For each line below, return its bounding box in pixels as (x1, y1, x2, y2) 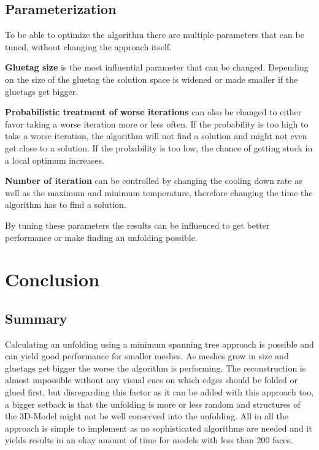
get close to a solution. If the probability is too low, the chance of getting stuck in (5, 141, 313, 154)
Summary (5, 308, 67, 327)
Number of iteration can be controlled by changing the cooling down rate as (5, 174, 302, 187)
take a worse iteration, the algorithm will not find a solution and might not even (5, 129, 307, 142)
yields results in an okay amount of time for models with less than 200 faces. (5, 433, 293, 446)
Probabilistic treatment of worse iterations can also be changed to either (5, 105, 302, 118)
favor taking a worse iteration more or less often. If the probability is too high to (5, 117, 309, 130)
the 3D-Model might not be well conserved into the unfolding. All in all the (5, 410, 288, 422)
